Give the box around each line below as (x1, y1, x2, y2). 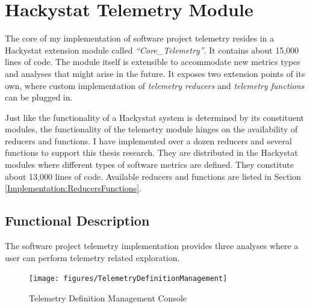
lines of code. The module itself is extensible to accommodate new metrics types (5, 55, 300, 68)
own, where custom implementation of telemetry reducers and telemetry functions (5, 79, 305, 91)
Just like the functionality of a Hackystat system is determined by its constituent (5, 111, 304, 123)
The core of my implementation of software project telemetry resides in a (5, 32, 274, 45)
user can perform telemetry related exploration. (5, 251, 180, 263)
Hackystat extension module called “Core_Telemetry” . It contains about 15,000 (5, 43, 299, 56)
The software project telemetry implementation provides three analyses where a (5, 239, 299, 252)
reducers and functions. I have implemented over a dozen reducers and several (5, 134, 292, 147)
